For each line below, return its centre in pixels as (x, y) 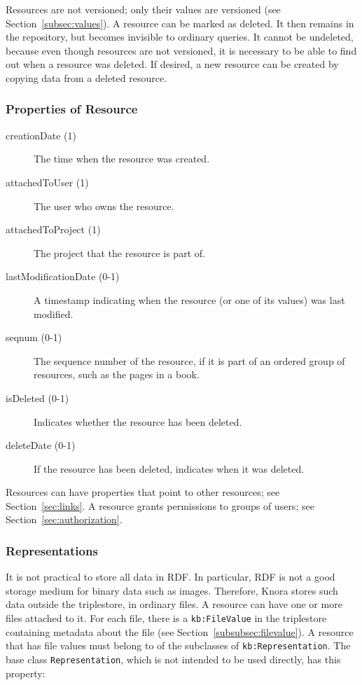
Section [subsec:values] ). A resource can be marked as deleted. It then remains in (180, 23)
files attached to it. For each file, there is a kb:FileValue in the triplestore (166, 618)
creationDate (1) (41, 135)
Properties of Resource (72, 109)
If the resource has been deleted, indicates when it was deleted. (169, 468)
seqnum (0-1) (34, 337)
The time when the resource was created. (122, 159)
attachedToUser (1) (47, 182)
